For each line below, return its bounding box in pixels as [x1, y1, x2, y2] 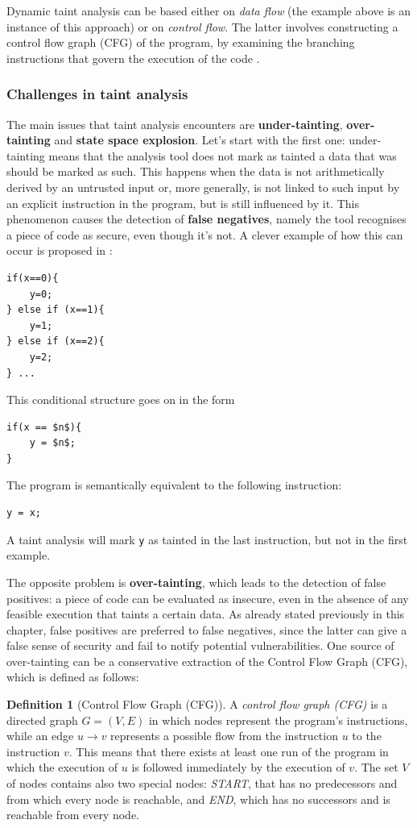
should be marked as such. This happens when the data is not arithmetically [6, 163, 385, 180]
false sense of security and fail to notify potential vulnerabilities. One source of [6, 637, 394, 654]
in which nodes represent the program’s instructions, [148, 711, 408, 728]
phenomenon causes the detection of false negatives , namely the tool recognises [6, 210, 407, 227]
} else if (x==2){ [6, 335, 105, 347]
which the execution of [6, 759, 118, 776]
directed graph [6, 711, 78, 728]
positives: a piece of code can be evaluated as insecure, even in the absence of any [6, 589, 409, 606]
